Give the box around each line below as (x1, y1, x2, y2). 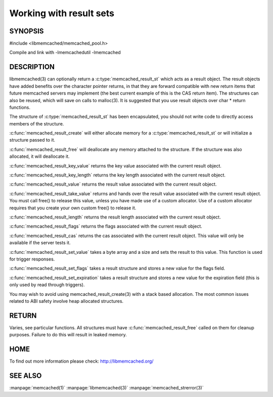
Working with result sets (9, 8, 115, 19)
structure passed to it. (9, 137, 56, 143)
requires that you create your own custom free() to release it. (9, 205, 136, 211)
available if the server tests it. (9, 240, 71, 246)
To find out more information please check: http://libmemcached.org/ (9, 358, 154, 364)
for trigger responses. (9, 256, 55, 262)
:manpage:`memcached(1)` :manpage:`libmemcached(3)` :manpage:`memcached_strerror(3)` (9, 385, 204, 391)
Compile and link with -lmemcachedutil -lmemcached (9, 50, 121, 56)
